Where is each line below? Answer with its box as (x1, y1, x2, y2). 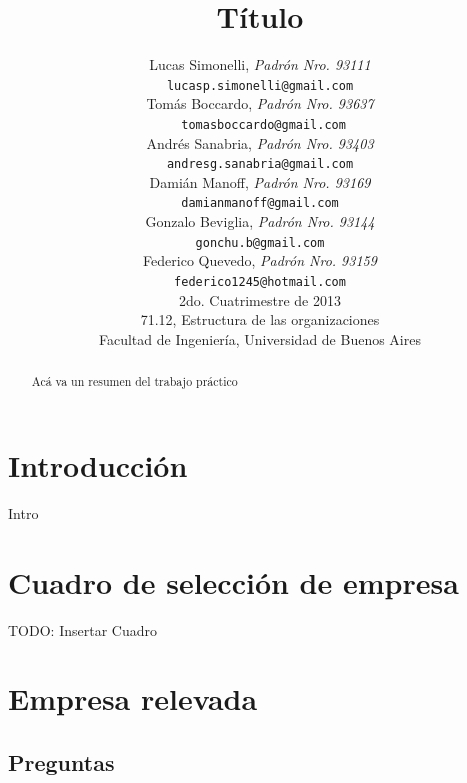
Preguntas (8, 746, 115, 777)
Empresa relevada (8, 678, 258, 719)
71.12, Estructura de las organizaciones (140, 309, 380, 330)
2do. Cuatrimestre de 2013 (179, 289, 341, 310)
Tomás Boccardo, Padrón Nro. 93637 (146, 93, 374, 114)
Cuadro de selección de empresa (8, 561, 459, 602)
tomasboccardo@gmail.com (181, 117, 346, 132)
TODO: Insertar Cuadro (8, 619, 157, 640)
